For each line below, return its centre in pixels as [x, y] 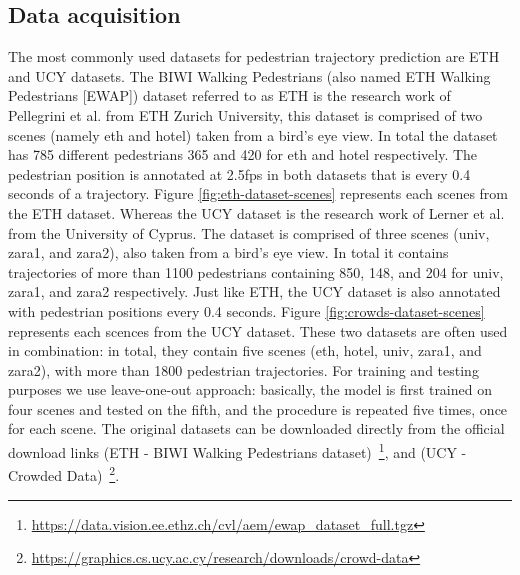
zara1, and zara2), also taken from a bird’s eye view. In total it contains [228, 252]
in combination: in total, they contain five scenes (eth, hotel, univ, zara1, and [245, 350]
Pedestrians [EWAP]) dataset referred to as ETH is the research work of [229, 95]
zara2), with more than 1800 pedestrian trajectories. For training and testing [243, 369]
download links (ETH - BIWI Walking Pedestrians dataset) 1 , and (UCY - [237, 450]
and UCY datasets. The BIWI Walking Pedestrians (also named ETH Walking [249, 75]
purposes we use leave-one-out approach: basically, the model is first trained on [250, 389]
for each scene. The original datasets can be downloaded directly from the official [256, 428]
